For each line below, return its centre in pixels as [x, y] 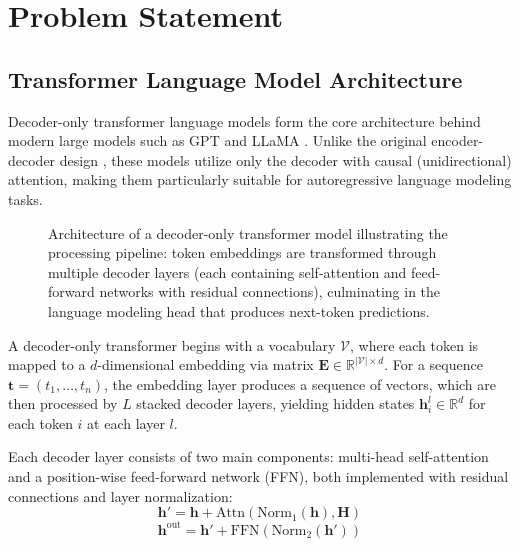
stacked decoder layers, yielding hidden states [275, 403]
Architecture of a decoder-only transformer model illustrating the [248, 232]
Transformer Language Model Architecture [235, 78]
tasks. [25, 198]
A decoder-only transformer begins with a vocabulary [172, 344]
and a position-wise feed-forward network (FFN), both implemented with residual [258, 476]
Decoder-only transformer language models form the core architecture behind [244, 120]
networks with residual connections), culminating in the [270, 291]
